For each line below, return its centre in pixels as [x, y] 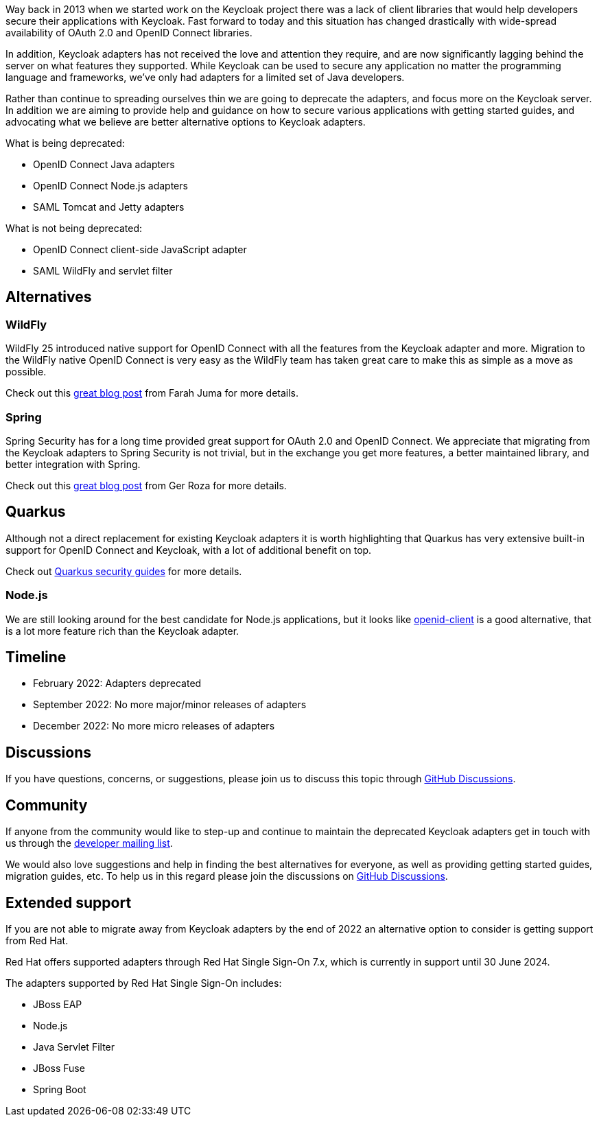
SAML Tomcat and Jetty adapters [109, 207]
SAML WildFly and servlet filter [103, 271]
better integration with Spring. [73, 464]
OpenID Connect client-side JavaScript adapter [140, 249]
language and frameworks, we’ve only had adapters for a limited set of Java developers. [205, 77]
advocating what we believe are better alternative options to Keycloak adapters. [186, 122]
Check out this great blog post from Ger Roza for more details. [146, 485]
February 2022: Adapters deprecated [117, 683]
